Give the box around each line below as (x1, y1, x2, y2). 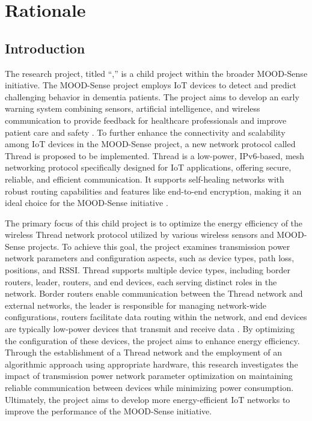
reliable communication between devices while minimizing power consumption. (5, 381, 294, 394)
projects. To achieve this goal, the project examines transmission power (28, 240, 290, 252)
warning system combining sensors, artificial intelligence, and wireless (5, 102, 260, 115)
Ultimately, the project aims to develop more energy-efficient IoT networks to (5, 393, 290, 405)
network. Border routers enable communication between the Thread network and (5, 287, 303, 300)
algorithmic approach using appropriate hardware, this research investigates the (5, 357, 298, 370)
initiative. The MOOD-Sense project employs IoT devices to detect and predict (5, 79, 297, 91)
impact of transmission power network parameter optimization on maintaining (5, 369, 293, 382)
